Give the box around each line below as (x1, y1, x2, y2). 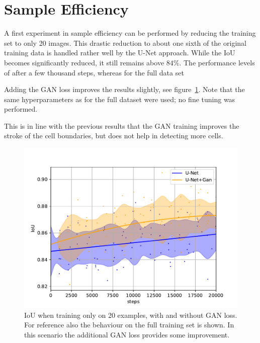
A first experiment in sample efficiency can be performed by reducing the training (4, 28, 256, 38)
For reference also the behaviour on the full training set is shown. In (24, 319, 234, 330)
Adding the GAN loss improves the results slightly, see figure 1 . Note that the (4, 84, 245, 95)
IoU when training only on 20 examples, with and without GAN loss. (24, 309, 237, 320)
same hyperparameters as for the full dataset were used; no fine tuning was (4, 94, 235, 104)
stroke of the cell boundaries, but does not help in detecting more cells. (4, 130, 223, 141)
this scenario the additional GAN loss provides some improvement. (24, 329, 230, 339)
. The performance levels (179, 57, 255, 67)
